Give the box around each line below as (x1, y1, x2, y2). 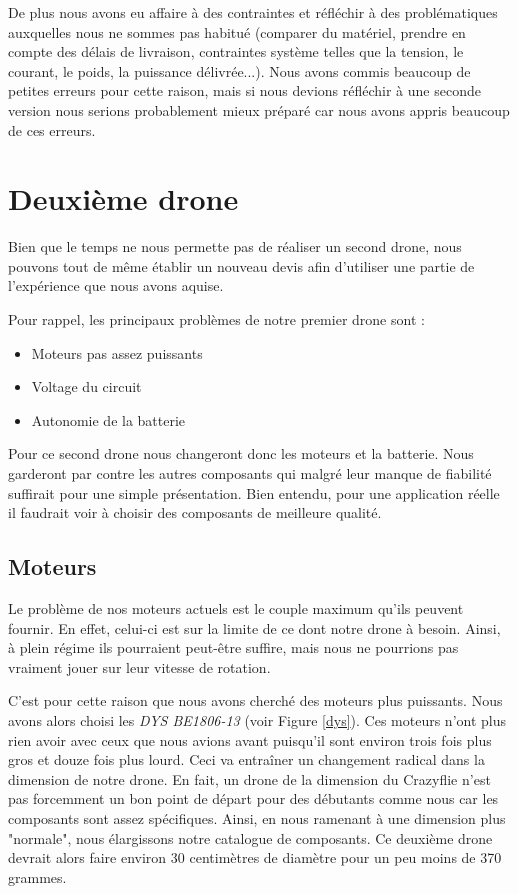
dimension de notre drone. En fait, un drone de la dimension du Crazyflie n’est (8, 768, 491, 789)
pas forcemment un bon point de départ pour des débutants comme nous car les (8, 788, 499, 809)
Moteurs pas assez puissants (31, 342, 203, 363)
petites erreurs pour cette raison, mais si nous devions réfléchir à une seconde (8, 80, 481, 101)
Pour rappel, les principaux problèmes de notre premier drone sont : (8, 309, 425, 330)
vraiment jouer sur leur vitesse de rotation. (8, 656, 271, 677)
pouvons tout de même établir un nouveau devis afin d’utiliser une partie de (8, 255, 475, 276)
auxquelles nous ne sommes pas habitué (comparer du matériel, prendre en (8, 21, 466, 42)
